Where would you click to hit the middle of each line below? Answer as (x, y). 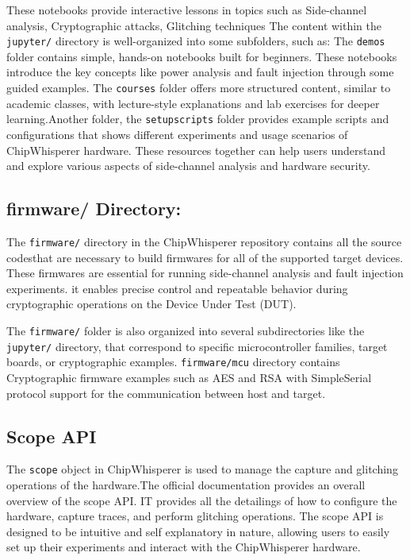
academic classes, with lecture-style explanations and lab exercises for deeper (193, 103)
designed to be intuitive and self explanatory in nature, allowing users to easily (198, 531)
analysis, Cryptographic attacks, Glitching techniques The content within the (194, 25)
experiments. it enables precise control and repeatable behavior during (177, 288)
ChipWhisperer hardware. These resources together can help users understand (196, 150)
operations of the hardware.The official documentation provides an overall (186, 484)
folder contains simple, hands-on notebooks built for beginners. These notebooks (202, 56)
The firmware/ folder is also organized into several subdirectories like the (186, 330)
